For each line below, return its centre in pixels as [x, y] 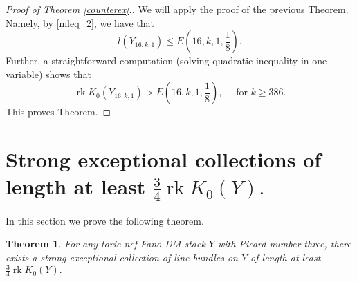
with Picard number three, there [285, 244]
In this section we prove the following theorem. [105, 220]
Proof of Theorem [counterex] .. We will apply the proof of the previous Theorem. [177, 9]
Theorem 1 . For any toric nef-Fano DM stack [106, 244]
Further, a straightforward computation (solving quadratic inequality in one [166, 60]
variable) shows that [48, 74]
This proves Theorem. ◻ [58, 112]
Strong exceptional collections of [164, 159]
